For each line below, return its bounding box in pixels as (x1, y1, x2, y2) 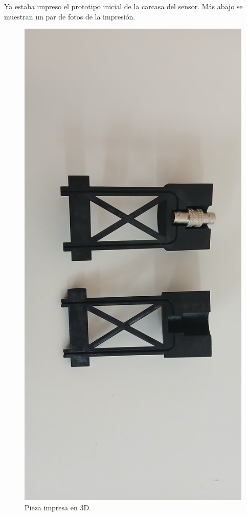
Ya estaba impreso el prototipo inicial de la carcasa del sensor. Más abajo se (4, 1, 243, 11)
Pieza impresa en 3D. (25, 502, 91, 512)
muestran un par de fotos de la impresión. (4, 11, 136, 22)
